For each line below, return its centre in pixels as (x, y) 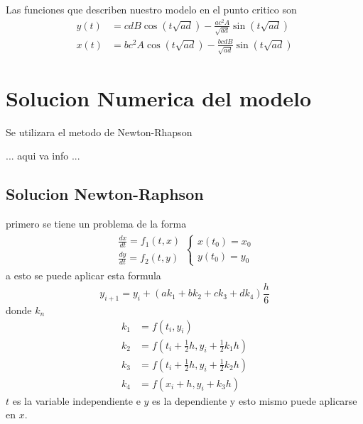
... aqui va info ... (43, 156)
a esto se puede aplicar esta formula (83, 275)
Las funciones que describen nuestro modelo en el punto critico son (151, 9)
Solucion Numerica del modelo (159, 97)
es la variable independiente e (76, 400)
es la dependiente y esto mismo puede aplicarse (255, 400)
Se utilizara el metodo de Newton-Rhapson (99, 132)
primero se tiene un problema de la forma (96, 224)
